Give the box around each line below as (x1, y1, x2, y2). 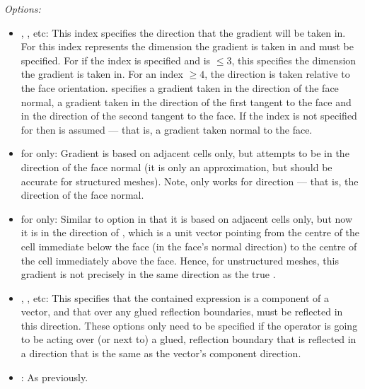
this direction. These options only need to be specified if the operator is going (21, 318, 358, 332)
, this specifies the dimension (231, 52, 357, 67)
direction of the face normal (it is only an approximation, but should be (21, 159, 332, 174)
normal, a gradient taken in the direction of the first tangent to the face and (21, 94, 352, 109)
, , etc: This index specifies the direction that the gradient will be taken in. (21, 25, 346, 40)
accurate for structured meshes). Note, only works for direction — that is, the (21, 173, 359, 188)
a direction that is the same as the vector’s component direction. (21, 346, 301, 361)
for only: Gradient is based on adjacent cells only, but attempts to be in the (21, 146, 349, 161)
